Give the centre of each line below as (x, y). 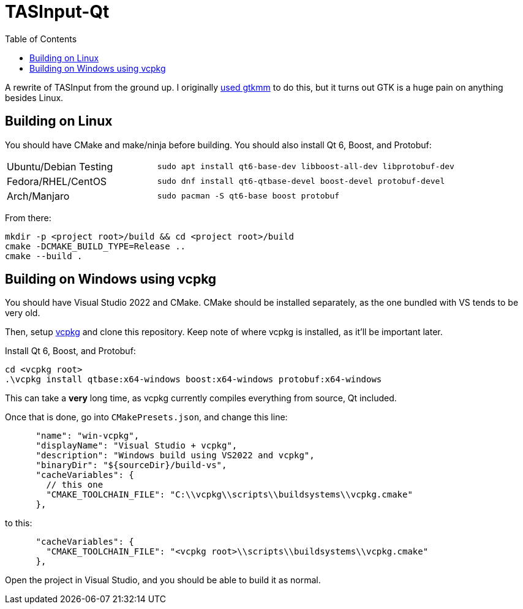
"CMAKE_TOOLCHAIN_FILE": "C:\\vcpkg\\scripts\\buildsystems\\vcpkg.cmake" (229, 495)
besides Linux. (34, 97)
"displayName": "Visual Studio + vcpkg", (137, 446)
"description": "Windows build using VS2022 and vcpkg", (175, 456)
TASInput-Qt (57, 12)
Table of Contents (41, 39)
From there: (28, 217)
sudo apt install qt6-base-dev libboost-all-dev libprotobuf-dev (306, 167)
